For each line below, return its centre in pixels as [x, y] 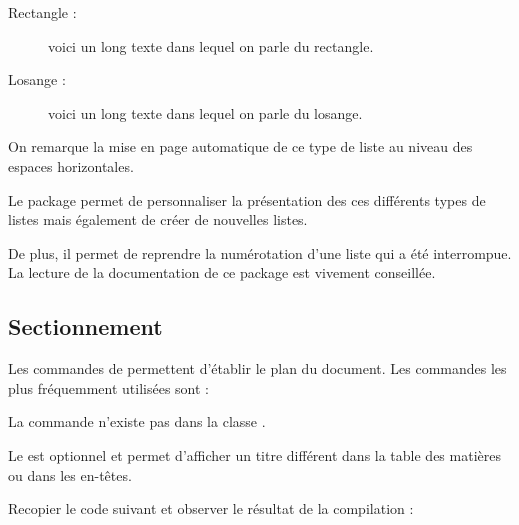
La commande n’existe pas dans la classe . [137, 421]
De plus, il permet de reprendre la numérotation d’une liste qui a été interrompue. [260, 252]
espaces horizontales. [71, 165]
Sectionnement [85, 326]
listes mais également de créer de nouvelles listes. [158, 219]
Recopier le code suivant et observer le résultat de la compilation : [211, 508]
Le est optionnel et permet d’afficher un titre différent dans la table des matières [254, 454]
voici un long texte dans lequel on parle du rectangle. [211, 45]
